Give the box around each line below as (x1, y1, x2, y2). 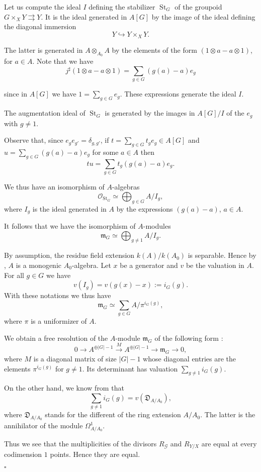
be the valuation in (186, 259, 244, 270)
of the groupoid (175, 2, 222, 12)
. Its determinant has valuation (82, 363, 178, 373)
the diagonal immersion (4, 21, 76, 32)
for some (92, 147, 119, 157)
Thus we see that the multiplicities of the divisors (4, 438, 157, 448)
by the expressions (116, 203, 173, 214)
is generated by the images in (105, 108, 195, 118)
